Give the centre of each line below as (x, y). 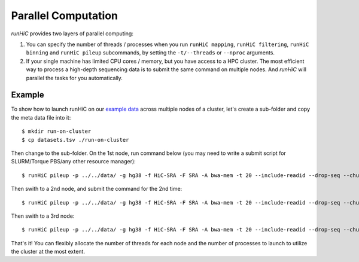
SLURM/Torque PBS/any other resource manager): (73, 162)
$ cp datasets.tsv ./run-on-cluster (75, 140)
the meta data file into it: (41, 117)
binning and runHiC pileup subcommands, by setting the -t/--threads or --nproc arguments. (150, 53)
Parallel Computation (65, 16)
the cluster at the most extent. (48, 252)
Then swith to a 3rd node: (43, 216)
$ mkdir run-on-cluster (57, 131)
